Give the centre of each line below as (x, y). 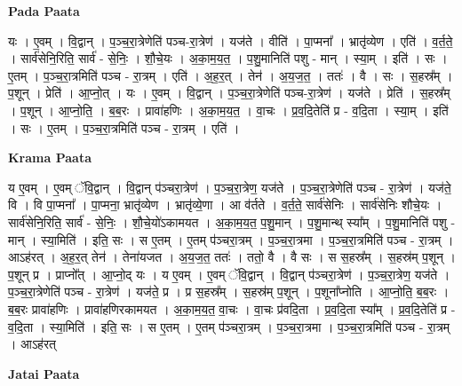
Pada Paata (44, 11)
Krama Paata (50, 158)
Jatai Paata (44, 373)
